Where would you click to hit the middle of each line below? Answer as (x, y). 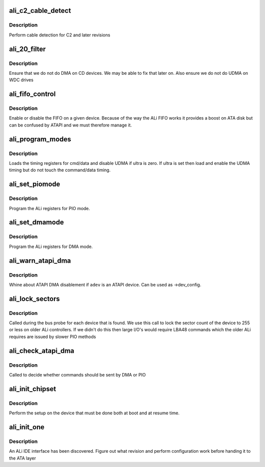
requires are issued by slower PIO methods (53, 337)
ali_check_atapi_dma (42, 351)
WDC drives (21, 80)
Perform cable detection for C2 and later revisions (60, 35)
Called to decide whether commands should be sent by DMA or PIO (77, 374)
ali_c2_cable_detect (40, 11)
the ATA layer (23, 458)
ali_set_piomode (35, 184)
